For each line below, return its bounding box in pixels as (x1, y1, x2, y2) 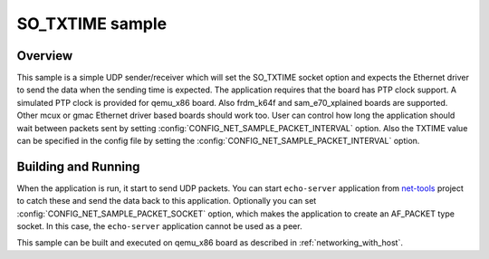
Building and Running (16, 158, 140, 174)
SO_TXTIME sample (16, 14, 168, 34)
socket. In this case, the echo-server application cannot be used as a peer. (16, 221, 302, 232)
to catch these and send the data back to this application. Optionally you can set (16, 196, 317, 206)
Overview (16, 48, 73, 63)
